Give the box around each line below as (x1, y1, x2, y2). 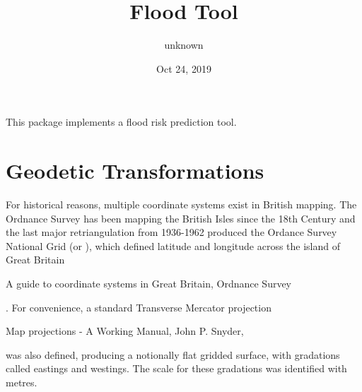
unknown (164, 37, 204, 52)
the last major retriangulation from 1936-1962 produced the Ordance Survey (6, 225, 337, 239)
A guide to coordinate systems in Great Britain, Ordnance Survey (6, 276, 292, 290)
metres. (6, 374, 37, 389)
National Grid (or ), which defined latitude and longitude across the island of (6, 238, 341, 253)
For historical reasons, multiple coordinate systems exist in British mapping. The (6, 197, 357, 212)
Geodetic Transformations (6, 156, 264, 185)
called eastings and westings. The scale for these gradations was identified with (6, 361, 347, 376)
